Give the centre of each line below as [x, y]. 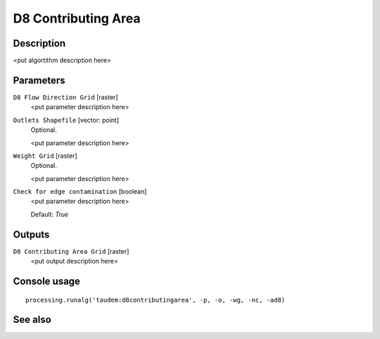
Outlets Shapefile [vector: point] [66, 120]
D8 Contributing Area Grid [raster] [71, 251]
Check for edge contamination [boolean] [80, 192]
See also [32, 320]
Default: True [50, 214]
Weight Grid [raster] [45, 156]
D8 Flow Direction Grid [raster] [65, 97]
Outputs [31, 234]
